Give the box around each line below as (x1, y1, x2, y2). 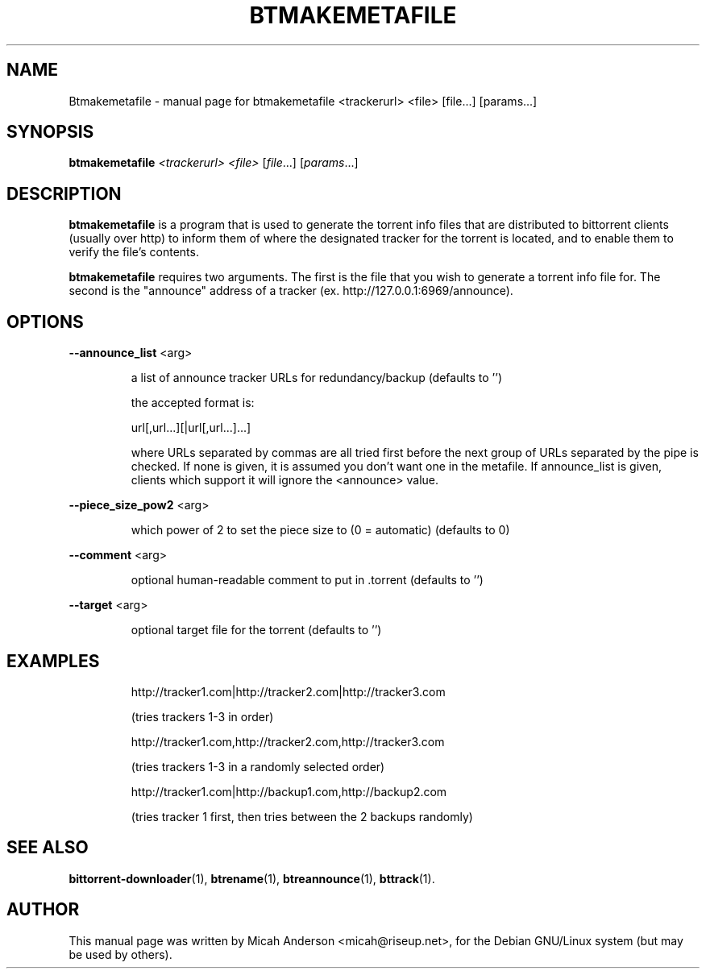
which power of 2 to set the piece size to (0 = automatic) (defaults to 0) (131, 523, 510, 537)
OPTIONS (6, 311, 84, 332)
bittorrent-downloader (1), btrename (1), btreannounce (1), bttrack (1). (69, 871, 435, 886)
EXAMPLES (6, 650, 100, 671)
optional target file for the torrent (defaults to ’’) (131, 623, 382, 637)
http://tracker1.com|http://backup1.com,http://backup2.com (131, 784, 447, 799)
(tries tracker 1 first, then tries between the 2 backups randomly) (131, 809, 473, 824)
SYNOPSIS (6, 122, 94, 143)
